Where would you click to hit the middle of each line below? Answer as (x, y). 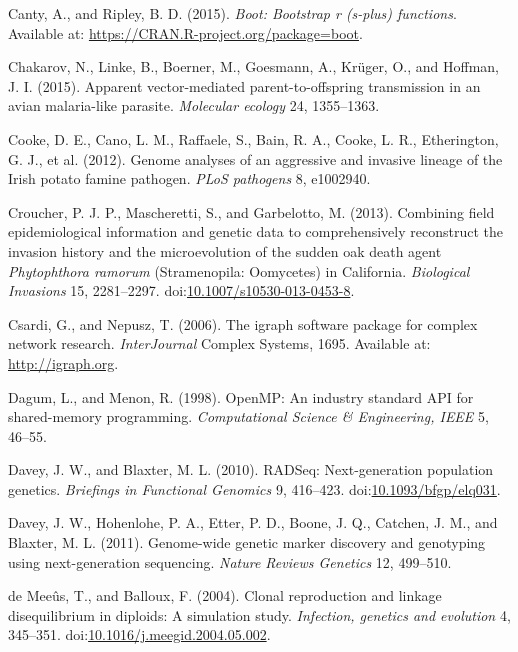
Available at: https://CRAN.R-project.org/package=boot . (185, 32)
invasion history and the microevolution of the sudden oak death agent (225, 250)
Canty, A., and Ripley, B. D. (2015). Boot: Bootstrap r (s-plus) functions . (232, 13)
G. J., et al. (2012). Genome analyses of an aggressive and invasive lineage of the (255, 158)
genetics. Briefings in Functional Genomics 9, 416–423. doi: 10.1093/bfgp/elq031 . (254, 488)
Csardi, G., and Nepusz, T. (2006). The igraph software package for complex (243, 323)
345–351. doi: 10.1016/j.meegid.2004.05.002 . (139, 634)
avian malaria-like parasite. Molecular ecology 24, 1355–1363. (194, 105)
